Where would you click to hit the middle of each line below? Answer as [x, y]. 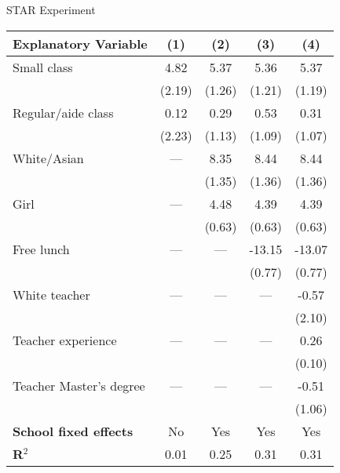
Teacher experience [65, 340]
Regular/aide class [63, 112]
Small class [43, 67]
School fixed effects [73, 431]
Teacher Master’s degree [79, 385]
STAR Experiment [51, 9]
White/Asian [48, 158]
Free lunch [41, 249]
